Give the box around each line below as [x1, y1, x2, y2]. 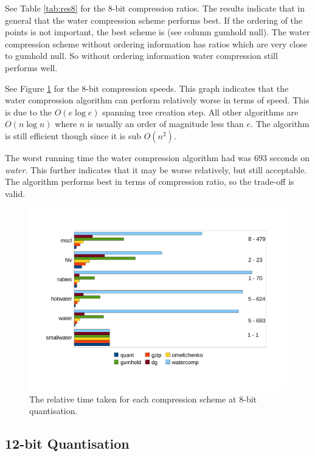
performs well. [5, 61, 58, 74]
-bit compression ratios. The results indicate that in [112, 2, 305, 14]
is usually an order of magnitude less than [87, 117, 244, 130]
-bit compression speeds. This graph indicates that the [86, 81, 289, 94]
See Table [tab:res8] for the [5, 2, 106, 14]
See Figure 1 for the [5, 81, 79, 94]
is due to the [5, 105, 52, 118]
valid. [5, 187, 26, 199]
